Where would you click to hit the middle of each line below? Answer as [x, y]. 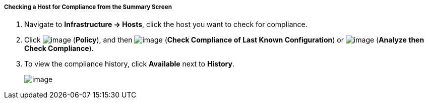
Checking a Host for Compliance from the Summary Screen [88, 7]
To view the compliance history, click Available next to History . [129, 64]
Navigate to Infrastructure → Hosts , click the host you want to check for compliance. [166, 24]
